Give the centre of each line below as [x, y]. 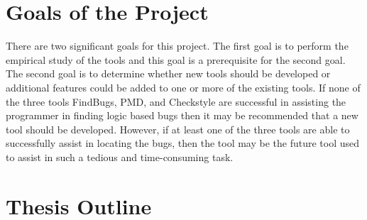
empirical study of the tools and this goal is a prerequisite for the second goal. [176, 59]
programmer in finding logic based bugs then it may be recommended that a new [182, 115]
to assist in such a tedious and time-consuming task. [120, 156]
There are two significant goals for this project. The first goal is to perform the [177, 46]
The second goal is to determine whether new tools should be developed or [168, 73]
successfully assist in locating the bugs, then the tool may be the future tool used [183, 143]
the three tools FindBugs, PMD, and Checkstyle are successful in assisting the [176, 101]
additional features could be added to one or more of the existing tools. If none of [183, 87]
